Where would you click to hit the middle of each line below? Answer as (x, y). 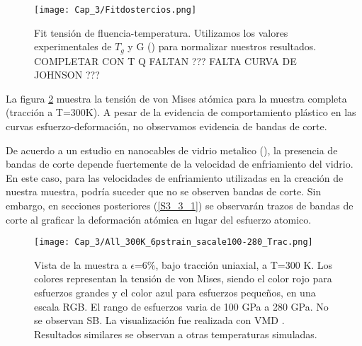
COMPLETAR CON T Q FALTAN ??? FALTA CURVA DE (165, 60)
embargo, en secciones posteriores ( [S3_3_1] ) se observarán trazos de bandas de (180, 206)
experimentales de (73, 46)
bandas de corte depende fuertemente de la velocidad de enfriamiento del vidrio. (180, 164)
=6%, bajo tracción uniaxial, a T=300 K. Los (233, 264)
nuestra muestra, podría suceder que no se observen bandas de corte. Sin (164, 191)
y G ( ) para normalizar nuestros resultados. (222, 46)
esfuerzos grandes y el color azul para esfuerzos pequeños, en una (175, 293)
